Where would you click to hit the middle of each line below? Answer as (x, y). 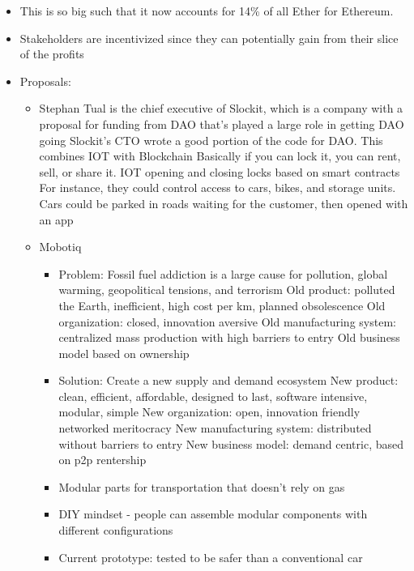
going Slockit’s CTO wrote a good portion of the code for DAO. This (211, 140)
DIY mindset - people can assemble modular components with (213, 514)
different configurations (116, 530)
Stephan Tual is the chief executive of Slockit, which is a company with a (221, 108)
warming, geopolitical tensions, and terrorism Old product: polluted (227, 290)
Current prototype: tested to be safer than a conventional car (211, 557)
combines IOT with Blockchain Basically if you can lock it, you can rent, (220, 156)
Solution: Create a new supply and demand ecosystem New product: (228, 380)
